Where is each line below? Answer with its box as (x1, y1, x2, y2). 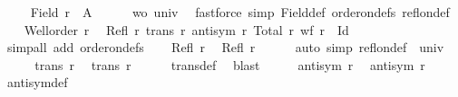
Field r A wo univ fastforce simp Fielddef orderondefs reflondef (30, 3, 450, 21)
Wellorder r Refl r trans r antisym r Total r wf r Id (24, 20, 349, 39)
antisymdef (6, 73, 68, 92)
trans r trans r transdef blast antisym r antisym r (34, 55, 425, 74)
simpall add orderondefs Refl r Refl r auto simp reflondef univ (6, 38, 444, 57)
